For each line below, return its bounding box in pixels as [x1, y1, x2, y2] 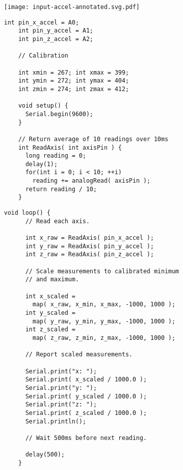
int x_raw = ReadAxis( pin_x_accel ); [25, 234, 154, 242]
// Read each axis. [25, 217, 90, 225]
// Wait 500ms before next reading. [25, 434, 147, 441]
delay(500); [25, 451, 65, 458]
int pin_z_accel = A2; [18, 35, 93, 43]
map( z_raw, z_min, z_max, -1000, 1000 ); [32, 334, 176, 341]
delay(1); [25, 160, 58, 168]
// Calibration [18, 52, 68, 60]
